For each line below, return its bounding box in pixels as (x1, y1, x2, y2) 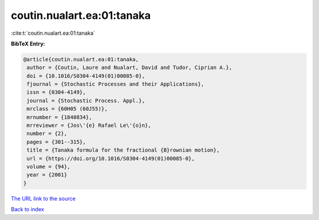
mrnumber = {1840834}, (27, 114, 93, 120)
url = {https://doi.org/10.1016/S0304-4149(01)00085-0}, (27, 155, 195, 162)
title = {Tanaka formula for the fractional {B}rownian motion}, (27, 147, 220, 153)
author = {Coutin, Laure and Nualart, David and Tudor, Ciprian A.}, (27, 64, 233, 71)
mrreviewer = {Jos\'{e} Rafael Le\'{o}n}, (27, 122, 152, 129)
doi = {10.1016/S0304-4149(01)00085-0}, (27, 73, 145, 79)
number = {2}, (27, 130, 67, 137)
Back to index (11, 206, 44, 213)
